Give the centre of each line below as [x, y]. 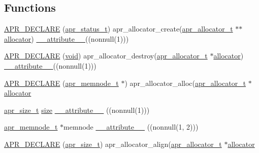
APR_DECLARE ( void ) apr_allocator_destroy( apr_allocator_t [106, 56]
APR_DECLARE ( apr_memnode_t [61, 83]
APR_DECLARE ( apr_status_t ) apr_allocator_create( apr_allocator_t [119, 29]
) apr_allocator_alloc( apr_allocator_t [185, 83]
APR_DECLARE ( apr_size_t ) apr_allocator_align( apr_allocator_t [113, 144]
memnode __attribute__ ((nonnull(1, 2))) [131, 127]
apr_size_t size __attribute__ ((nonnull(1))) [77, 110]
